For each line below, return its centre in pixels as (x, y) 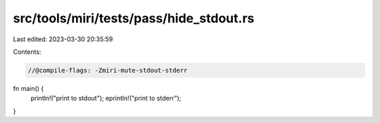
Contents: (27, 52)
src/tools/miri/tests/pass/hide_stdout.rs (134, 18)
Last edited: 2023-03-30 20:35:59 (63, 39)
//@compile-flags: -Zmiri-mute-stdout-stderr (108, 70)
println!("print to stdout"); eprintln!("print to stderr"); (106, 99)
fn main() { (28, 88)
